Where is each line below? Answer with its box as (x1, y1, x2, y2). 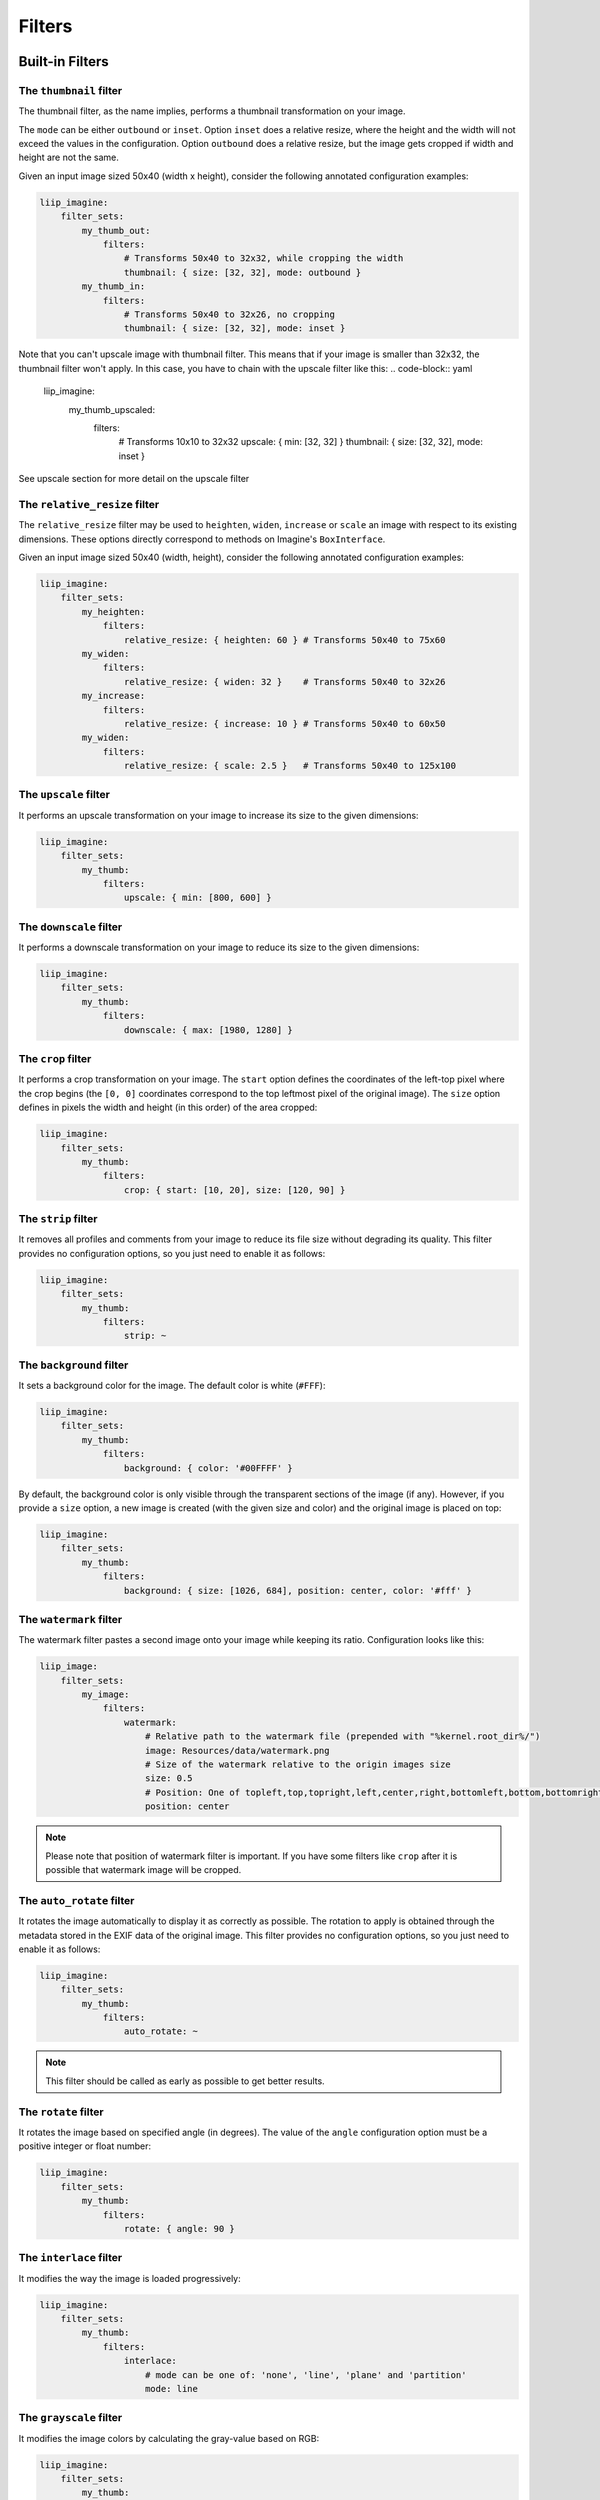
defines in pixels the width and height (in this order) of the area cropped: (18, 1101, 318, 1114)
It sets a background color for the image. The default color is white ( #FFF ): (18, 1380, 326, 1392)
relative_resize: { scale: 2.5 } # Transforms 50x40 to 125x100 (123, 760, 457, 772)
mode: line (145, 2383, 199, 2394)
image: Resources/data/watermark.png (145, 1745, 330, 1756)
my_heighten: (81, 606, 146, 617)
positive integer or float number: (18, 2140, 152, 2152)
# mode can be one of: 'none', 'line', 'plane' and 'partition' (145, 2369, 467, 2380)
